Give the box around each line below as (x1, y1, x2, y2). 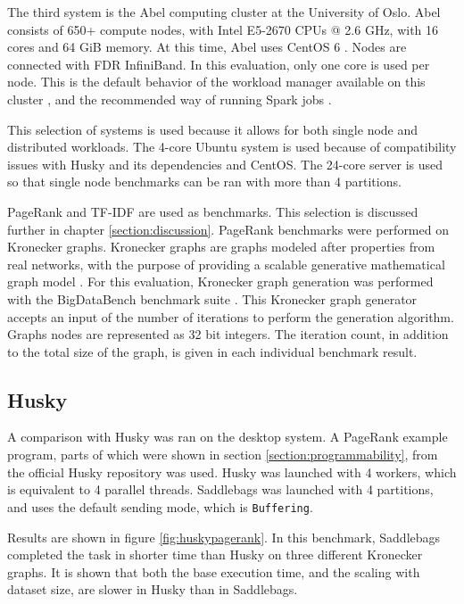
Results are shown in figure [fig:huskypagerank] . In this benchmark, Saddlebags (7, 527, 441, 546)
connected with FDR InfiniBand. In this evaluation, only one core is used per (7, 54, 430, 73)
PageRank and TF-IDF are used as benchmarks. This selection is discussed (7, 202, 418, 220)
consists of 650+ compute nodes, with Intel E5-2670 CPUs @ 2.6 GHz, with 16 (7, 20, 439, 38)
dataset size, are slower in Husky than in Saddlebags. (7, 580, 298, 599)
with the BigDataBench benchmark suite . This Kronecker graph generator (7, 289, 418, 308)
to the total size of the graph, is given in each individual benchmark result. (7, 342, 418, 360)
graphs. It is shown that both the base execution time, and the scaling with (7, 562, 420, 581)
